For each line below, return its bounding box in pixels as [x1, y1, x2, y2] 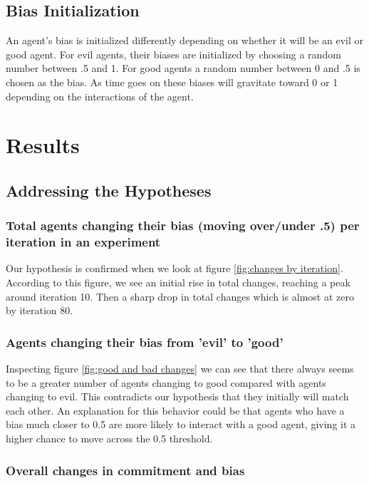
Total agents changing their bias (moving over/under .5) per [6, 217, 360, 234]
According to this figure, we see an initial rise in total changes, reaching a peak [6, 275, 350, 290]
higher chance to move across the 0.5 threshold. [6, 431, 213, 446]
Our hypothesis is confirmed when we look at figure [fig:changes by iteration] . [6, 261, 343, 276]
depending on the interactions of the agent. [6, 88, 194, 103]
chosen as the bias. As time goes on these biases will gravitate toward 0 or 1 [6, 74, 338, 89]
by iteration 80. [6, 303, 73, 318]
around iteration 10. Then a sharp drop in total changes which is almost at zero [6, 289, 354, 303]
